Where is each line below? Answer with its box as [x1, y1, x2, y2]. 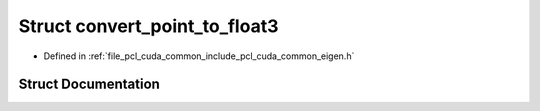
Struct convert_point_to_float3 [18, 15, 279, 37]
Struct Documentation [18, 76, 160, 93]
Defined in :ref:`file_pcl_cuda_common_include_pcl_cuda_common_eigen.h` [43, 50, 355, 62]
